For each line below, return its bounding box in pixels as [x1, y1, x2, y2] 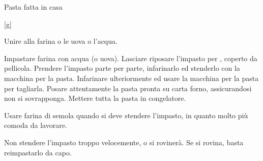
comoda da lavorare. [4, 120, 67, 130]
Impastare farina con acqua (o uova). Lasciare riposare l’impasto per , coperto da [4, 52, 257, 63]
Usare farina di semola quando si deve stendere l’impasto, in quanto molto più [4, 110, 248, 120]
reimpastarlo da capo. [4, 147, 72, 157]
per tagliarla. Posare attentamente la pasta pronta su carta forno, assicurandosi [4, 83, 252, 93]
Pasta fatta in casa [4, 2, 63, 12]
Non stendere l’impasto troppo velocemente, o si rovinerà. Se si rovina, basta [4, 137, 244, 147]
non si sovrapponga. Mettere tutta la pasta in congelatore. [4, 93, 186, 103]
